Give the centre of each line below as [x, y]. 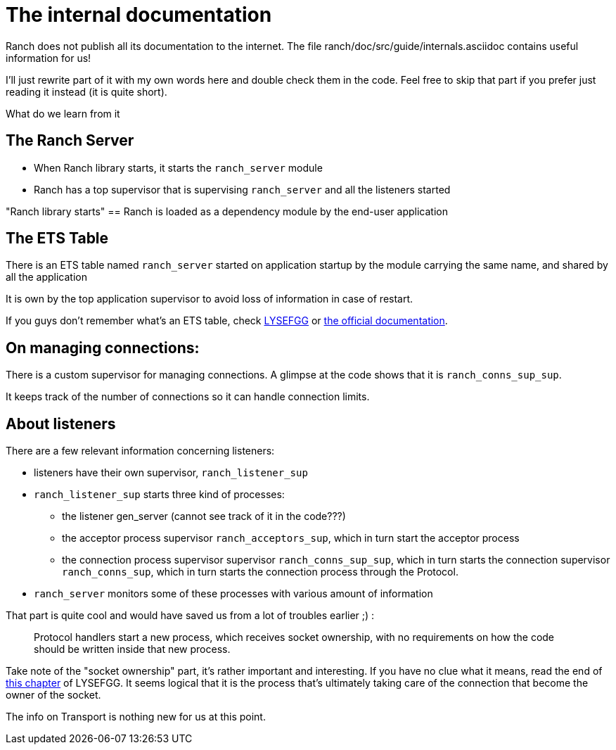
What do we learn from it [63, 113]
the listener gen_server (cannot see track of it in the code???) [204, 516]
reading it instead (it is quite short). [86, 91]
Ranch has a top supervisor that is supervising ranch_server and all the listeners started [242, 189]
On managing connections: [103, 348]
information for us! [49, 58]
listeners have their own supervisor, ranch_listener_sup [171, 473]
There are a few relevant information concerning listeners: [140, 451]
